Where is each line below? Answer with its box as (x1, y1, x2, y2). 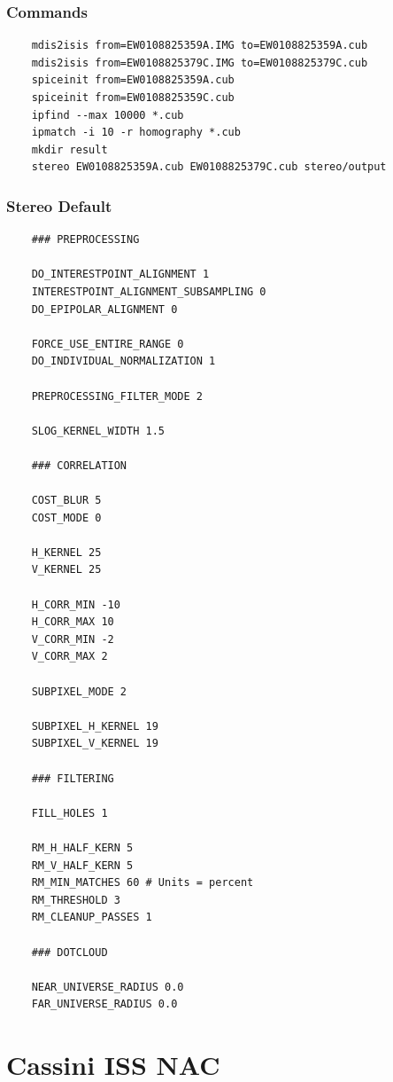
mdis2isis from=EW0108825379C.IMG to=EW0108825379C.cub (31, 56, 368, 69)
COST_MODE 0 (31, 511, 102, 524)
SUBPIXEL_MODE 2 (31, 685, 127, 698)
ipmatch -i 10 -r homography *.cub (31, 126, 241, 139)
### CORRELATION (31, 459, 127, 472)
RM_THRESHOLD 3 (31, 893, 120, 906)
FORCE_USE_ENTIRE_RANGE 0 (31, 337, 184, 350)
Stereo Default (6, 194, 112, 216)
